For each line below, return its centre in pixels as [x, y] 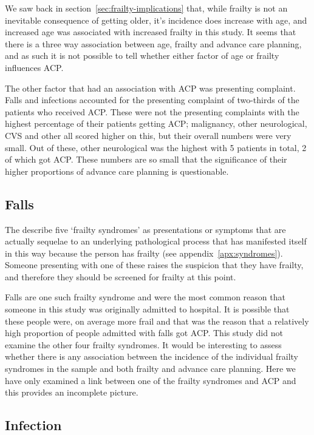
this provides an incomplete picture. [72, 392]
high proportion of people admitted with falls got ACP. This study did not [144, 333]
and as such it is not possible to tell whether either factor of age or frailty [142, 56]
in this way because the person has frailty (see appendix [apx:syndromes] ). [144, 253]
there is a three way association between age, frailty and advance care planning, [153, 43]
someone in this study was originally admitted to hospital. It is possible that [147, 309]
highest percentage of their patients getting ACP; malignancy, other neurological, [156, 123]
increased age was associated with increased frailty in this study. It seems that [151, 32]
